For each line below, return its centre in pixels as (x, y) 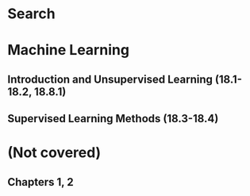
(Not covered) (54, 153)
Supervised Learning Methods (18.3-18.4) (113, 119)
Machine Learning (69, 50)
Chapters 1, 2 (40, 182)
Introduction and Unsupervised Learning (110, 79)
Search (32, 14)
